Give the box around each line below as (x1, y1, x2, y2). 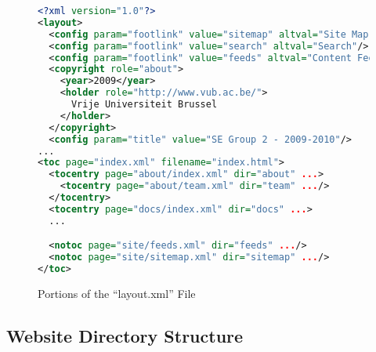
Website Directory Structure (6, 323, 244, 347)
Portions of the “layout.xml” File (38, 285, 196, 301)
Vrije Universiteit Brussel (70, 99, 218, 110)
